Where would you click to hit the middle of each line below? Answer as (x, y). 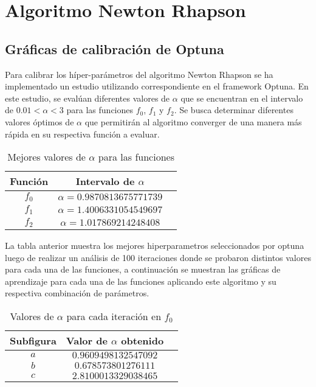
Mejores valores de (46, 157)
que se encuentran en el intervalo (242, 98)
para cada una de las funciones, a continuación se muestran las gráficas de (143, 269)
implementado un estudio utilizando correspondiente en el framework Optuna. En (157, 86)
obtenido (143, 340)
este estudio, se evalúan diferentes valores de (88, 98)
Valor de (87, 340)
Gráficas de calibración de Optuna (115, 48)
